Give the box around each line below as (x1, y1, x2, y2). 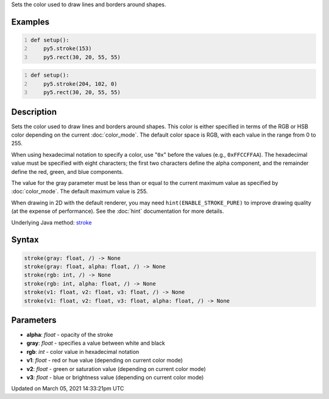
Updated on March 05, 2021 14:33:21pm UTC (11, 385, 124, 392)
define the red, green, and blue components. (11, 168, 124, 175)
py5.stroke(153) (43, 45, 92, 52)
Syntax (11, 235, 39, 245)
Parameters (11, 315, 57, 325)
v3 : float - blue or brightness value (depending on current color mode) (26, 373, 204, 381)
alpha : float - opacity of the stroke (26, 331, 113, 338)
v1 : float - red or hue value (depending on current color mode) (26, 357, 183, 364)
